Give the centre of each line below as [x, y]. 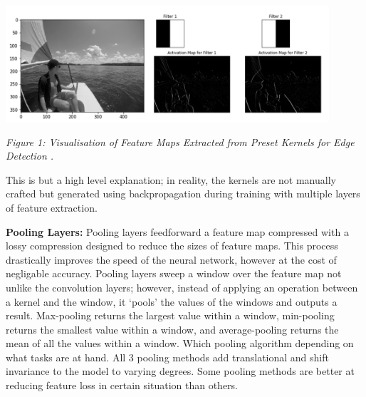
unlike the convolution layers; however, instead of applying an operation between [182, 287]
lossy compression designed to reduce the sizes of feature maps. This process [172, 246]
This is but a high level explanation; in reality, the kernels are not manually [171, 179]
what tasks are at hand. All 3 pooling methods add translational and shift [167, 357]
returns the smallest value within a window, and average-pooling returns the [172, 329]
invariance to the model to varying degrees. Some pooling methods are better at [180, 371]
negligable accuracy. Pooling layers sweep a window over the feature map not [174, 273]
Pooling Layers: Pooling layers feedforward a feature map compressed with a [177, 231]
